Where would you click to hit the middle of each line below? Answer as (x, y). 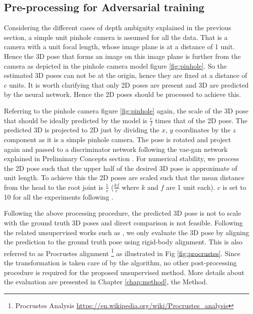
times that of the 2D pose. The (201, 120)
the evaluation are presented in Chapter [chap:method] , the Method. (106, 282)
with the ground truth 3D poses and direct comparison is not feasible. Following (123, 222)
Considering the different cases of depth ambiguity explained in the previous (118, 28)
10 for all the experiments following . (59, 196)
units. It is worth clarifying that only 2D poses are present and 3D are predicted (129, 84)
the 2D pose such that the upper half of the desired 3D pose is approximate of (121, 168)
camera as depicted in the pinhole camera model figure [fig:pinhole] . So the (115, 65)
